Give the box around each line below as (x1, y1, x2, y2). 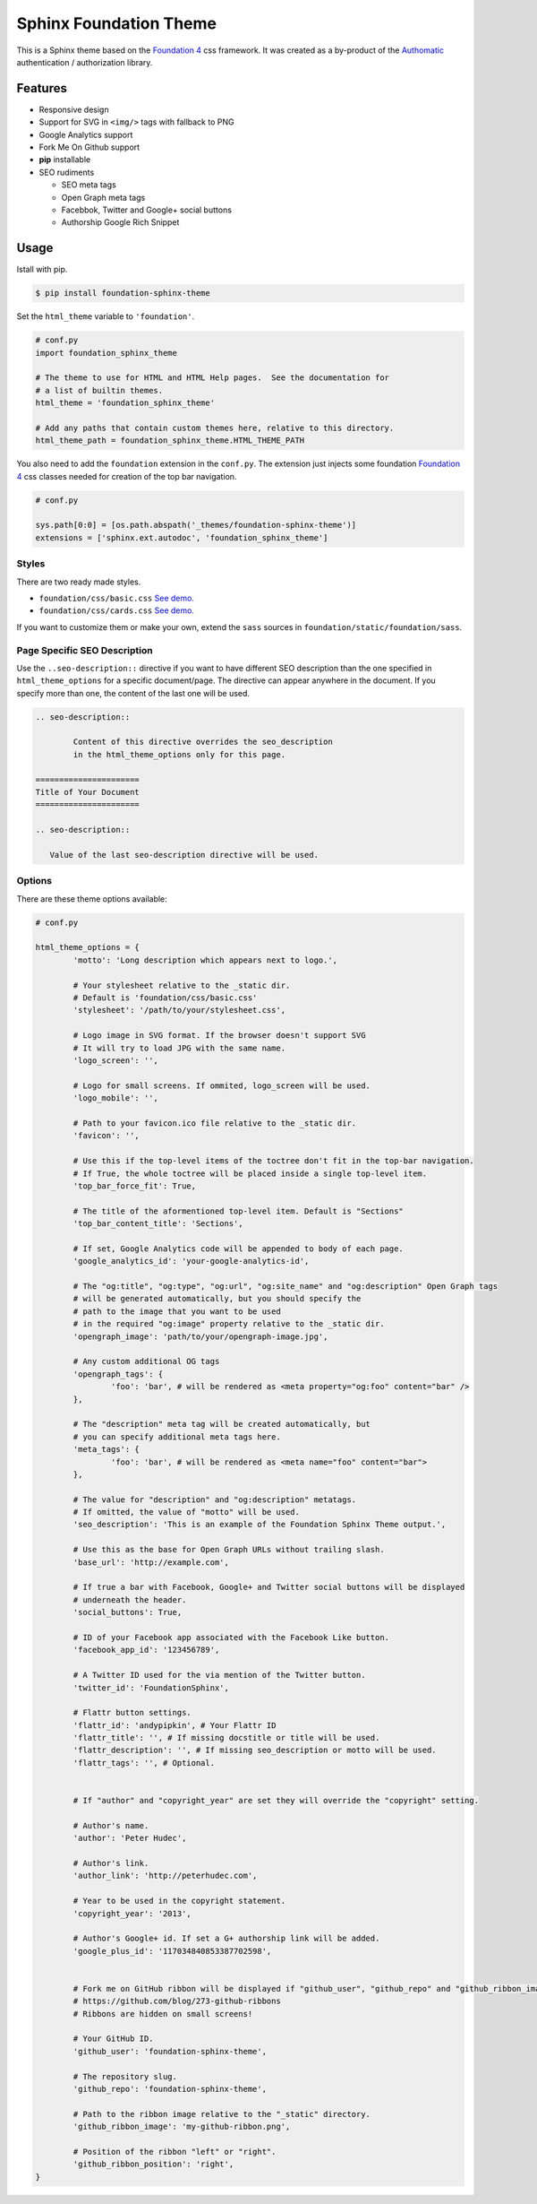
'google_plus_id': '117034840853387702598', (72, 1946, 272, 1956)
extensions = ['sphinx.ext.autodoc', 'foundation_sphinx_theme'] (35, 532, 328, 542)
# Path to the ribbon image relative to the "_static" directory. (72, 2109, 371, 2119)
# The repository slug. (72, 2071, 178, 2081)
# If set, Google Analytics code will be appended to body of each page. (72, 1243, 405, 1254)
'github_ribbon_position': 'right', (72, 2159, 234, 2169)
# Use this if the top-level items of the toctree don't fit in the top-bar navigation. (72, 1156, 474, 1166)
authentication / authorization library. (16, 56, 153, 67)
